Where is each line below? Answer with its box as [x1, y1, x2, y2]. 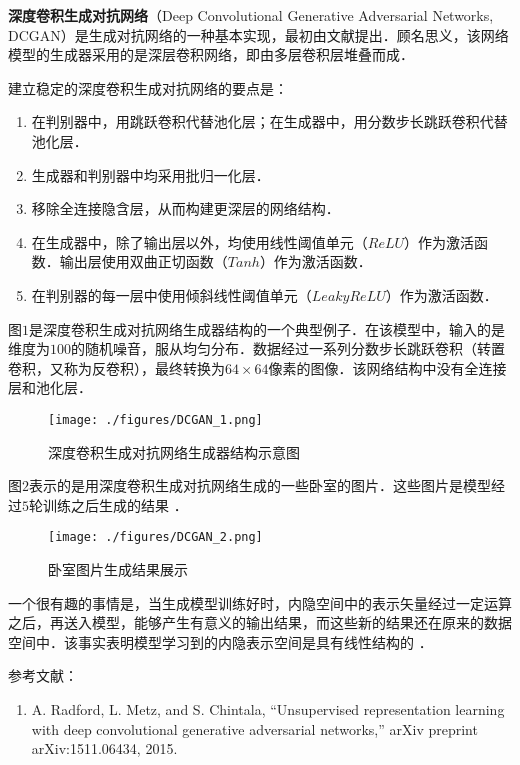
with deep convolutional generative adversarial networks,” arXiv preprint [31, 718, 478, 739]
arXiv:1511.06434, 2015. [31, 738, 178, 759]
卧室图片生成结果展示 [48, 559, 188, 579]
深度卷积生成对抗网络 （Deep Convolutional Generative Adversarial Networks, [8, 5, 494, 25]
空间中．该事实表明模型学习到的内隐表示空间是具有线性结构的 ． [8, 631, 433, 652]
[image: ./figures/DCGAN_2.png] [48, 530, 263, 545]
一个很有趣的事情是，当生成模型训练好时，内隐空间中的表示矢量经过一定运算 [8, 592, 512, 613]
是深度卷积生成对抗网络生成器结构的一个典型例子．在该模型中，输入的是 [29, 318, 505, 339]
